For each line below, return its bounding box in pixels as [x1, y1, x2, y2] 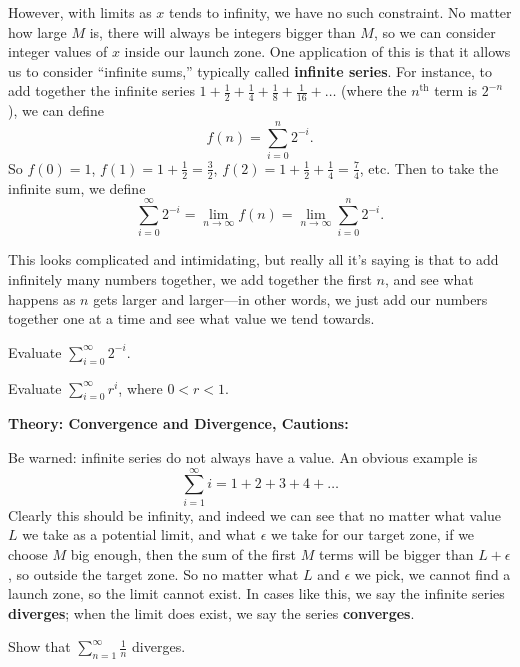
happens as [8, 288, 76, 309]
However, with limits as [8, 2, 152, 22]
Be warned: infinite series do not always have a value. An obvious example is [8, 447, 478, 468]
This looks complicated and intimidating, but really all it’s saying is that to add [8, 249, 499, 270]
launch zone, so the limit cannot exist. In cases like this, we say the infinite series [8, 583, 505, 604]
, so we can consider [373, 21, 496, 42]
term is [434, 80, 478, 101]
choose [8, 543, 48, 564]
